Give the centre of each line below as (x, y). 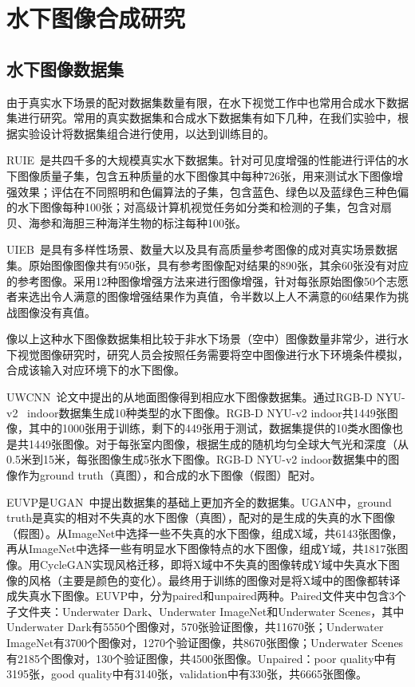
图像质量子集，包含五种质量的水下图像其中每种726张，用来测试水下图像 (204, 175)
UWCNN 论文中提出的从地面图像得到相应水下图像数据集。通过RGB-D (190, 397)
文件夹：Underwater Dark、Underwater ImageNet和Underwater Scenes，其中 (211, 611)
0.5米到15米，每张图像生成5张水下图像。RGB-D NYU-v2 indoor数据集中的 (198, 459)
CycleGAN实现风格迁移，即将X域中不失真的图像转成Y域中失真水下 (214, 565)
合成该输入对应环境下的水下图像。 (96, 370)
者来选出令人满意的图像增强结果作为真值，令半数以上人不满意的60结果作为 (202, 296)
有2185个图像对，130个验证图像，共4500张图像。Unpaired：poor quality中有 (202, 658)
